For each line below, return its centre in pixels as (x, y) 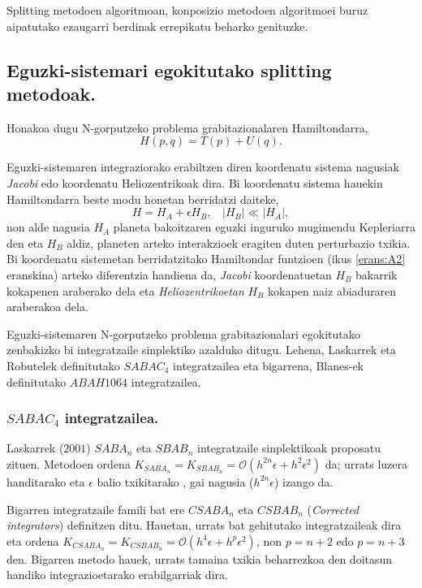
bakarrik (377, 274)
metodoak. (51, 93)
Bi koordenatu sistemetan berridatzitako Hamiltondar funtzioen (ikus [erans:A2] (206, 259)
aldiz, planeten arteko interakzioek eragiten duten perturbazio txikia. (239, 242)
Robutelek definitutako (63, 365)
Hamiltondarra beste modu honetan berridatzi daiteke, (143, 199)
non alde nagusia (48, 227)
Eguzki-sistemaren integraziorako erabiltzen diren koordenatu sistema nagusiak (203, 167)
